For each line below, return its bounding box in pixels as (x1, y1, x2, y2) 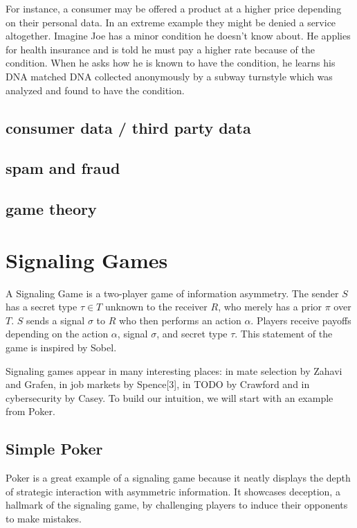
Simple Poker (6, 438, 103, 459)
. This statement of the (235, 326, 333, 341)
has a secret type (6, 299, 77, 314)
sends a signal (26, 313, 85, 327)
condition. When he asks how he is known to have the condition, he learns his (6, 55, 336, 70)
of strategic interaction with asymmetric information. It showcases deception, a (6, 484, 340, 498)
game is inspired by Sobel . (6, 340, 117, 354)
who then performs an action (118, 313, 241, 327)
